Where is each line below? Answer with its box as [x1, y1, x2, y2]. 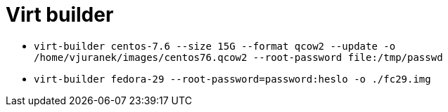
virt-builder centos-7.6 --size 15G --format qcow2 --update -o [34, 40, 396, 52]
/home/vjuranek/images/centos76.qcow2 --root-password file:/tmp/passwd [34, 51, 443, 63]
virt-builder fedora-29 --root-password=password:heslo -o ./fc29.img [34, 73, 431, 85]
